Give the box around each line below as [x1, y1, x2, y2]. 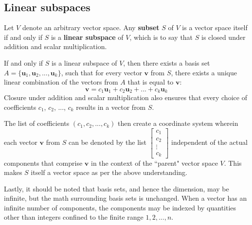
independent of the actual [171, 137, 248, 147]
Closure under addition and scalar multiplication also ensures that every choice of [4, 92, 247, 103]
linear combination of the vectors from [4, 77, 118, 87]
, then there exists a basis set [123, 57, 210, 68]
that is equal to [127, 77, 174, 87]
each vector [4, 137, 37, 147]
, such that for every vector [61, 67, 142, 77]
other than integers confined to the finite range [4, 212, 144, 222]
